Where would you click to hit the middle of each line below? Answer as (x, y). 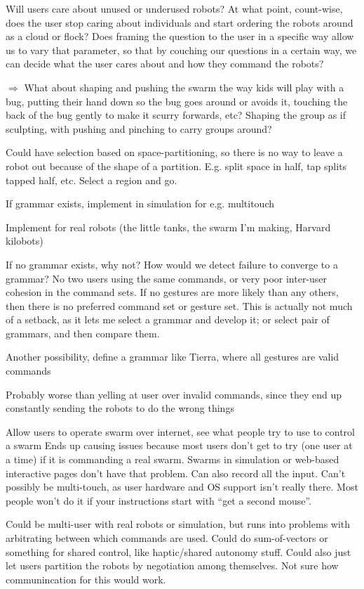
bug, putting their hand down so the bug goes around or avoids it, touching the (177, 101)
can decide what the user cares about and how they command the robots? (165, 64)
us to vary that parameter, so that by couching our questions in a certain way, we (181, 50)
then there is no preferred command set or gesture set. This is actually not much (179, 305)
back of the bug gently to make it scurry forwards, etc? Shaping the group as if (176, 115)
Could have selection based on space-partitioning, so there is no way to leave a (174, 152)
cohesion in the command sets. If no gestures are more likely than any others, (172, 292)
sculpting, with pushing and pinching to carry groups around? (139, 128)
